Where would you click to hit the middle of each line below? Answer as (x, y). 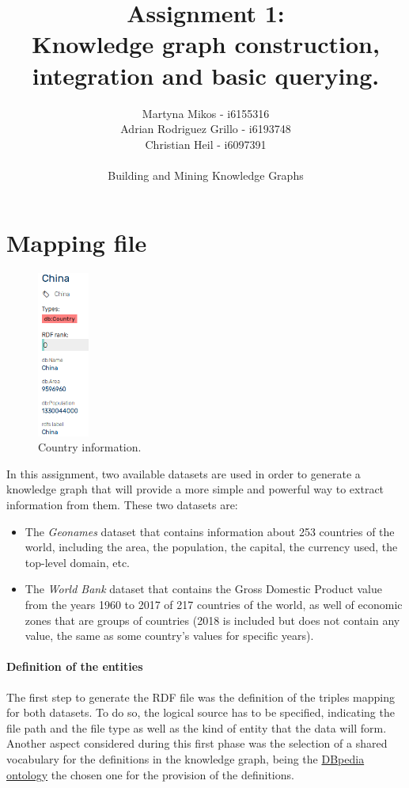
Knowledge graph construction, (206, 44)
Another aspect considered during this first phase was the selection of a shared (197, 743)
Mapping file (77, 243)
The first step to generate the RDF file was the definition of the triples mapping (201, 697)
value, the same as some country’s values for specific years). (169, 636)
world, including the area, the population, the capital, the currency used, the (211, 547)
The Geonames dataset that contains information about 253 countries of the (210, 531)
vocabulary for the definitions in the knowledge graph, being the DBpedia (186, 758)
